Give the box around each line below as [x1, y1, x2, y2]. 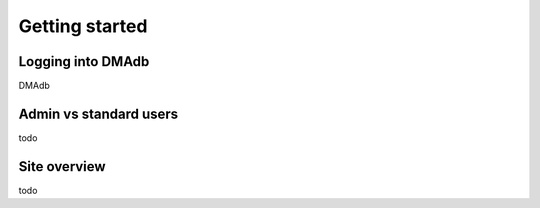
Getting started [18, 15, 148, 37]
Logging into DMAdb [18, 53, 150, 70]
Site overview [18, 158, 106, 175]
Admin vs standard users [18, 105, 179, 122]
